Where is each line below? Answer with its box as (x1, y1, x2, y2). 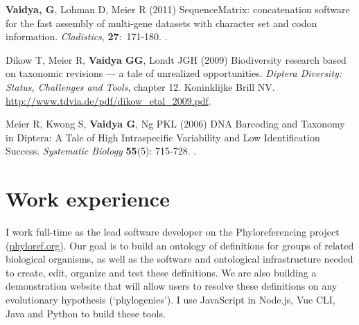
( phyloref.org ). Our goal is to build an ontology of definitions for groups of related (6, 238, 354, 252)
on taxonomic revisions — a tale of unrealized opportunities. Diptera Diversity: (6, 66, 342, 80)
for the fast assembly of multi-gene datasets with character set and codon (6, 15, 317, 30)
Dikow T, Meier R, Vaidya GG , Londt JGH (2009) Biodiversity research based (6, 52, 347, 67)
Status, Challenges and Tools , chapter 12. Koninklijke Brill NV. (6, 79, 275, 94)
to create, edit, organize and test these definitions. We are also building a (6, 265, 317, 279)
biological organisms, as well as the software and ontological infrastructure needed (6, 252, 353, 266)
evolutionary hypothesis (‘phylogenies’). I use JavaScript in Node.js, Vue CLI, (6, 292, 335, 307)
